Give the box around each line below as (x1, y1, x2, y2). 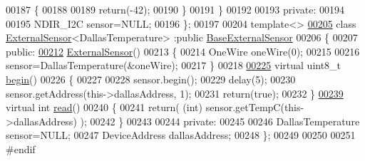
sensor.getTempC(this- (205, 100, 304, 115)
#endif (6, 141, 36, 156)
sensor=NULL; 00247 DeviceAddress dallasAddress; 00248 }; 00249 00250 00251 (6, 128, 356, 142)
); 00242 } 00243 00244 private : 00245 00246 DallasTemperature (80, 113, 360, 128)
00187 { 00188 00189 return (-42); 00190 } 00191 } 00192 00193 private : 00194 (6, 2, 344, 16)
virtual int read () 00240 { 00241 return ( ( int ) (6, 100, 202, 115)
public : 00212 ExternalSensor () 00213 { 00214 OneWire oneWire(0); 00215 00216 (6, 43, 360, 58)
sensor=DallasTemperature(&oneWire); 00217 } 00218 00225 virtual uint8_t (6, 58, 341, 73)
